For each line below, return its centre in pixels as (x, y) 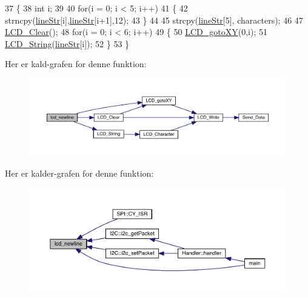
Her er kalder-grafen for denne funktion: (79, 173)
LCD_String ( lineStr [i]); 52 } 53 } (67, 43)
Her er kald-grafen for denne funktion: (76, 64)
